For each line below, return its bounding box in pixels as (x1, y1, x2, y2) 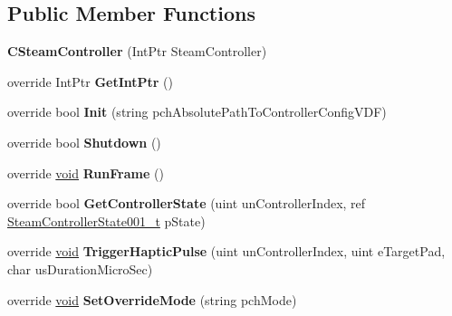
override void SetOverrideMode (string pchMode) (7, 290, 297, 309)
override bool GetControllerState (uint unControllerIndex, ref (7, 194, 366, 213)
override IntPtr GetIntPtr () (7, 72, 174, 91)
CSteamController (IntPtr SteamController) (7, 42, 267, 61)
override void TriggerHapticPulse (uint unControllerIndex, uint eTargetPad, (7, 242, 446, 261)
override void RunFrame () (7, 163, 164, 182)
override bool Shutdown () (7, 132, 161, 151)
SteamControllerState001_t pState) (7, 211, 206, 230)
